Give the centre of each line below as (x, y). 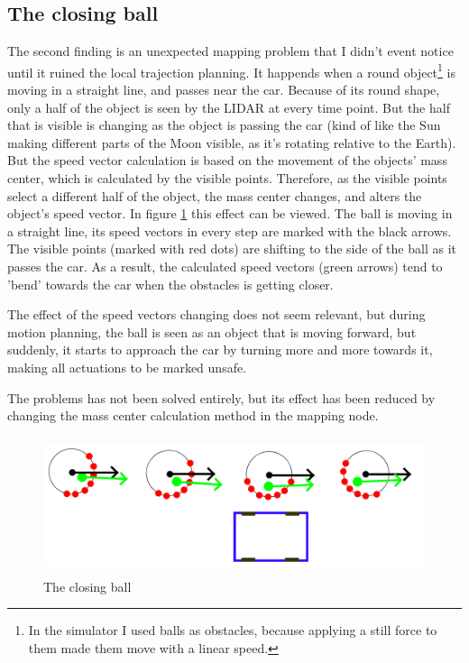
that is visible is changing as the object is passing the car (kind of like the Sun (224, 125)
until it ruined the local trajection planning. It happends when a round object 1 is (231, 70)
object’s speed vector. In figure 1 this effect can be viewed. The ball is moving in (230, 213)
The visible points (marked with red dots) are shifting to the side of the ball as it (232, 249)
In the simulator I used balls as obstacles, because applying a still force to (233, 630)
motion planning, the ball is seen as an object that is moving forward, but (212, 331)
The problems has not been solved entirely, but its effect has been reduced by (221, 397)
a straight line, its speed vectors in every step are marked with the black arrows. (230, 230)
